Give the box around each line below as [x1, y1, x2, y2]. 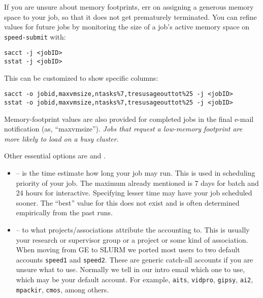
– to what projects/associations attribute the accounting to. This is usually [16, 224, 250, 235]
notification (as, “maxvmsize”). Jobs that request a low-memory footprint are [4, 123, 243, 134]
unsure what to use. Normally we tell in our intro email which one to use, [16, 264, 245, 275]
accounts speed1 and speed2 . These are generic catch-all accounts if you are [16, 254, 253, 264]
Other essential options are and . [4, 150, 106, 161]
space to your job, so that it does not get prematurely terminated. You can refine [4, 11, 257, 22]
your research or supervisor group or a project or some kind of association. [16, 234, 248, 245]
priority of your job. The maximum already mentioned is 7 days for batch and [16, 177, 259, 188]
